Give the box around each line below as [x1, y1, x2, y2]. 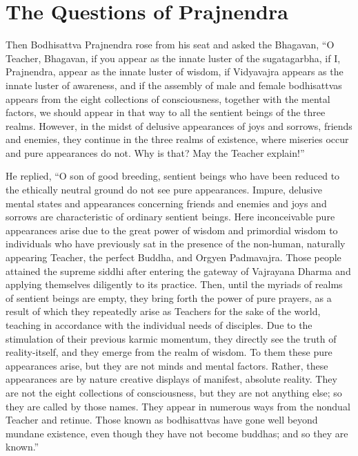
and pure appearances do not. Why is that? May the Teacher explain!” [6, 145, 305, 160]
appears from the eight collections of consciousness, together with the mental [6, 91, 330, 106]
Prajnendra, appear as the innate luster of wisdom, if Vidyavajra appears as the [6, 64, 344, 79]
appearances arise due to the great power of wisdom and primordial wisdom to [6, 222, 338, 237]
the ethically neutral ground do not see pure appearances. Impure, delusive [6, 182, 322, 197]
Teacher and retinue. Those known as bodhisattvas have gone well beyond [6, 412, 318, 427]
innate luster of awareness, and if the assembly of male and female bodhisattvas [6, 77, 342, 92]
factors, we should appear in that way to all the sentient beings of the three [6, 105, 326, 120]
